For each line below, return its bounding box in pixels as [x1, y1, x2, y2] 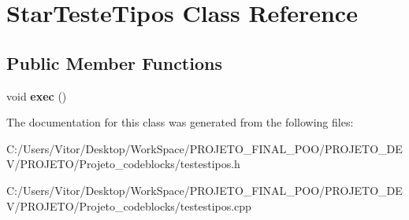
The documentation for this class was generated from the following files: [6, 114, 354, 130]
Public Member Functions [6, 50, 222, 75]
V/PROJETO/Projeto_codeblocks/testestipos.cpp [6, 197, 251, 214]
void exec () [6, 87, 67, 104]
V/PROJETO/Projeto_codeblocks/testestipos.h [6, 156, 240, 172]
